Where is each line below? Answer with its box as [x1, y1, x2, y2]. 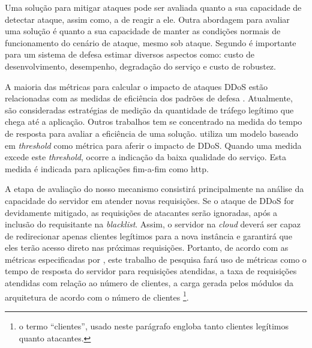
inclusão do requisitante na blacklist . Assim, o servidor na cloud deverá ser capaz [5, 218, 301, 230]
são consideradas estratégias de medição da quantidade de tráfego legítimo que [5, 103, 294, 116]
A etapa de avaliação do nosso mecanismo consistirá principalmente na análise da [5, 182, 304, 195]
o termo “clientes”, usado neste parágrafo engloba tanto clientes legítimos [19, 319, 289, 332]
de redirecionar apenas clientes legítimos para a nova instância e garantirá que [5, 229, 292, 242]
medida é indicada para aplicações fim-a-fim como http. [5, 162, 209, 175]
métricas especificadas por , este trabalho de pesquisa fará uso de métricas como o [5, 253, 307, 265]
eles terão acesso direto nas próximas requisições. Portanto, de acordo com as [5, 241, 289, 254]
